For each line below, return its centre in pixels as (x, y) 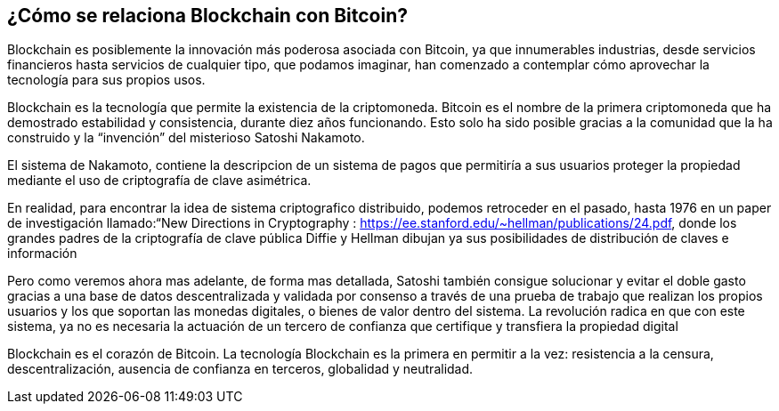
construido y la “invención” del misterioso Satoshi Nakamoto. (186, 138)
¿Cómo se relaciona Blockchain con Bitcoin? (208, 16)
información (42, 254)
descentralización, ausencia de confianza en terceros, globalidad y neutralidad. (240, 369)
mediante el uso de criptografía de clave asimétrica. (159, 181)
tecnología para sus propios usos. (106, 80)
